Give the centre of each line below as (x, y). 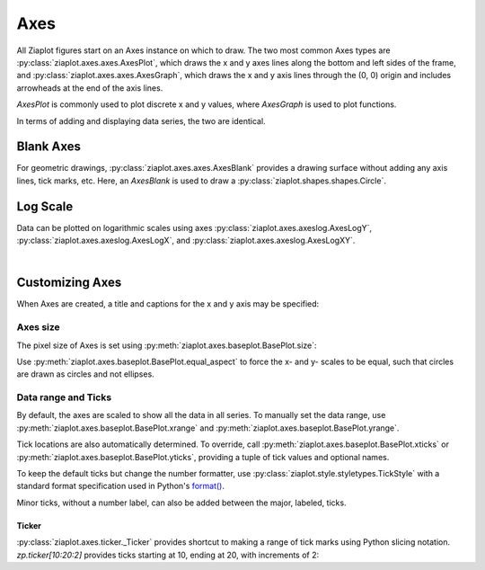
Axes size (38, 327)
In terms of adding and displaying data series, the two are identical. (141, 120)
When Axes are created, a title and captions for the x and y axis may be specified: (168, 304)
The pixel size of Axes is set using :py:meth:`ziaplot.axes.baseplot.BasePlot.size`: (167, 345)
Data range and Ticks (64, 397)
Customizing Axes (69, 283)
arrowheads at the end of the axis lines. (90, 88)
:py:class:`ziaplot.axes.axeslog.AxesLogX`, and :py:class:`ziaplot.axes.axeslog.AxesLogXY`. (186, 240)
